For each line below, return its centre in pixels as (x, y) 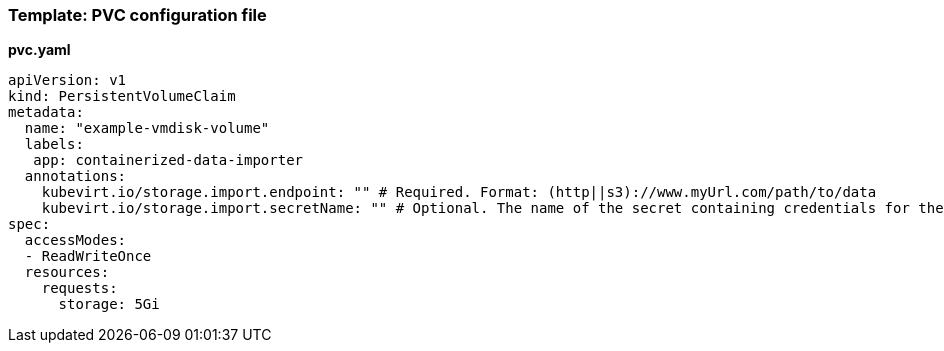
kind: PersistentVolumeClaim (122, 96)
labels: (54, 144)
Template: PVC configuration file (137, 15)
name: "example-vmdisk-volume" (147, 128)
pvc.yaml (39, 50)
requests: (79, 288)
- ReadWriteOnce (88, 256)
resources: (67, 272)
